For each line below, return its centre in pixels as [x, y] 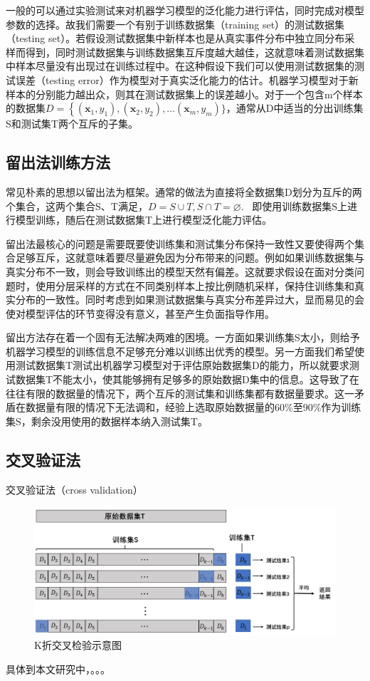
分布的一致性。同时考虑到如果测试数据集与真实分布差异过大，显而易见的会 [190, 300]
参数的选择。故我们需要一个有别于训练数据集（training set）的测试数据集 [175, 24]
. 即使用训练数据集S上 [294, 206]
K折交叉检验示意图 [78, 645]
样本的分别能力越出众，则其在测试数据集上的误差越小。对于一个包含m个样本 [184, 94]
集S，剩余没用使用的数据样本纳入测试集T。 [107, 421]
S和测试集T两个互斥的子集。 [72, 124]
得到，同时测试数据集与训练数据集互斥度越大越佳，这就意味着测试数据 [190, 52]
